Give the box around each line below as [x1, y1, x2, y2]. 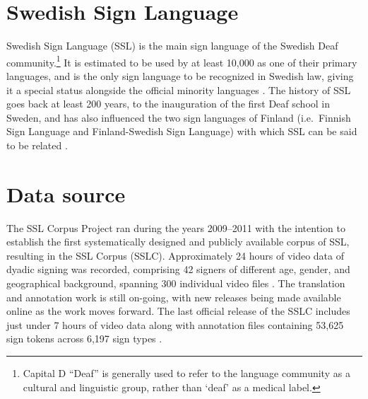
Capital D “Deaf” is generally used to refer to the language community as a [23, 366, 350, 380]
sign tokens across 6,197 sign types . [6, 331, 162, 346]
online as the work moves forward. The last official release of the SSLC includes [6, 303, 350, 318]
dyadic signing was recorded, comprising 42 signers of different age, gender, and [6, 262, 350, 277]
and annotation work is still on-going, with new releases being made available [6, 289, 341, 304]
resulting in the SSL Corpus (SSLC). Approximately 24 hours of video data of [6, 248, 345, 262]
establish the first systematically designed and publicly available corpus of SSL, [6, 234, 350, 249]
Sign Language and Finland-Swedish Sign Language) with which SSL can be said [6, 124, 357, 139]
